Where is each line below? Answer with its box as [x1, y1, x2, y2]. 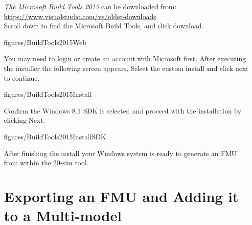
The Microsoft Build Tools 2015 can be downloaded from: [4, 1, 177, 11]
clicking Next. [4, 115, 45, 125]
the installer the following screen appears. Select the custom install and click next [4, 63, 249, 73]
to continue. [4, 72, 40, 83]
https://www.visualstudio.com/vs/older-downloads [4, 11, 156, 21]
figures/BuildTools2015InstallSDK [4, 131, 106, 141]
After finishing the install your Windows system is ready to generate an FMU [4, 148, 237, 158]
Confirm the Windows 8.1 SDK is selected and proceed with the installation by [4, 105, 242, 115]
